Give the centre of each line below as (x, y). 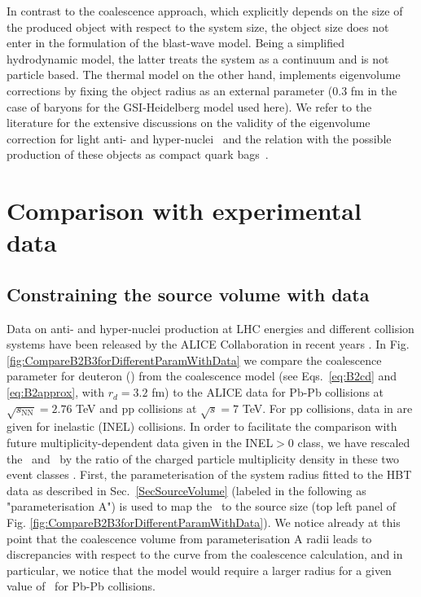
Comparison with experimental (184, 211)
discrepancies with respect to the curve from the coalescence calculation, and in (205, 554)
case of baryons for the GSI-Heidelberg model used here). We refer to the (189, 106)
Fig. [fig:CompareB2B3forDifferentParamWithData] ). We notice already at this (204, 522)
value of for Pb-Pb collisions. (81, 586)
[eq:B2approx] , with (56, 392)
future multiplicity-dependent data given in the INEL (140, 443)
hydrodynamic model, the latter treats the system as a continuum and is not (198, 58)
